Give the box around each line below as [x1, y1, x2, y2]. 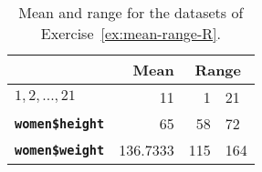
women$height [15, 116, 105, 131]
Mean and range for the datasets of [18, 2, 244, 23]
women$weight [15, 142, 105, 157]
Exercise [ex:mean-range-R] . [40, 23, 221, 44]
